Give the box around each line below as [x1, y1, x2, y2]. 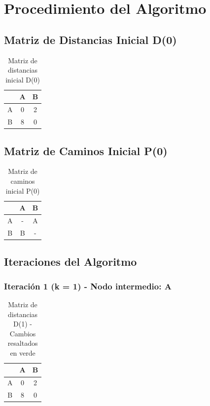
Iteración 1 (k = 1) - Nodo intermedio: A [4, 280, 172, 292]
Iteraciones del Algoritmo [4, 254, 137, 269]
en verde [10, 347, 35, 358]
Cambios [9, 328, 36, 338]
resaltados [7, 338, 38, 348]
